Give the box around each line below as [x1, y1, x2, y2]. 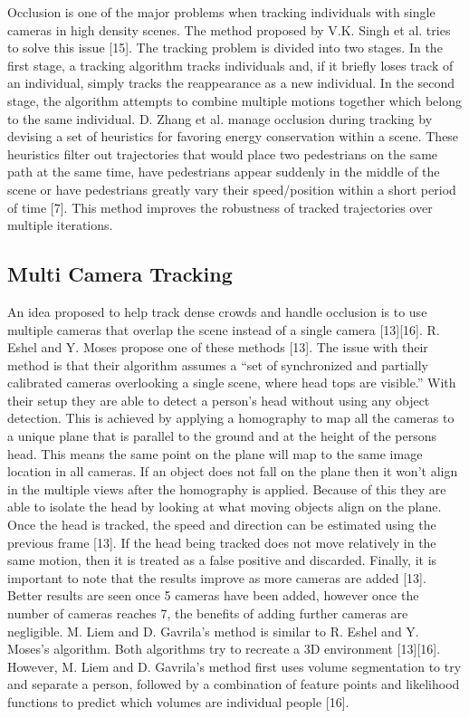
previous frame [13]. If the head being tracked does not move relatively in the [7, 532, 436, 551]
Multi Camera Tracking [7, 260, 233, 288]
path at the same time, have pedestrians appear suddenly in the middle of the [7, 162, 440, 181]
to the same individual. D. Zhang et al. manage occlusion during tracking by [7, 109, 433, 128]
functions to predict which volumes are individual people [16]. [7, 692, 349, 711]
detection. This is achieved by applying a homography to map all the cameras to [7, 408, 455, 427]
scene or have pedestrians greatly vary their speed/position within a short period [7, 179, 456, 198]
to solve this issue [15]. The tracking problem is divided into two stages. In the [7, 38, 443, 57]
